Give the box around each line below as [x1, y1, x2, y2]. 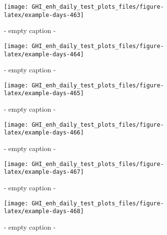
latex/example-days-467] [4, 168, 84, 176]
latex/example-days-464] [4, 50, 84, 58]
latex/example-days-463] [4, 11, 84, 18]
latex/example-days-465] [4, 90, 84, 97]
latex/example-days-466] [4, 129, 84, 136]
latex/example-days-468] [4, 208, 84, 215]
